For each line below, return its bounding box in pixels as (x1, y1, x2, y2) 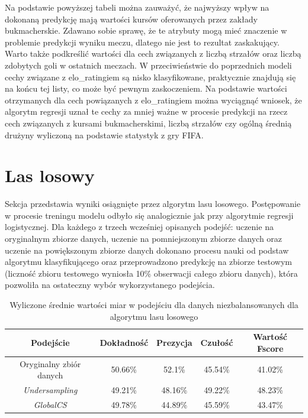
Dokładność (100, 336, 149, 348)
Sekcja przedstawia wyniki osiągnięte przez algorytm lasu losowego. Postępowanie (5, 197, 301, 210)
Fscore (256, 342, 284, 354)
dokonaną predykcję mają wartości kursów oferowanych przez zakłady (5, 12, 258, 25)
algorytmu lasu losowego (110, 310, 198, 322)
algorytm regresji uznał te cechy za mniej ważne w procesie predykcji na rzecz (5, 105, 288, 118)
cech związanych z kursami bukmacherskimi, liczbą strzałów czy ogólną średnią (5, 116, 292, 129)
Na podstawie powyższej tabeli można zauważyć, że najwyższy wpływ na (5, 1, 269, 13)
